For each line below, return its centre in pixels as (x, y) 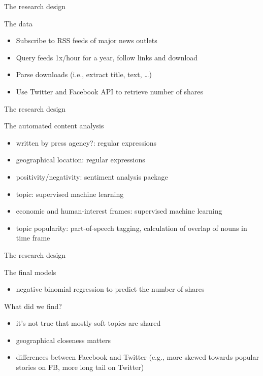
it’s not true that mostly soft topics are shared (88, 323)
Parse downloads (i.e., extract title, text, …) (84, 74)
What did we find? (33, 306)
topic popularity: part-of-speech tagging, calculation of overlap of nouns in (131, 228)
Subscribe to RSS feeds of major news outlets (87, 40)
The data (18, 23)
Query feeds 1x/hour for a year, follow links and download (107, 57)
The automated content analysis (54, 126)
